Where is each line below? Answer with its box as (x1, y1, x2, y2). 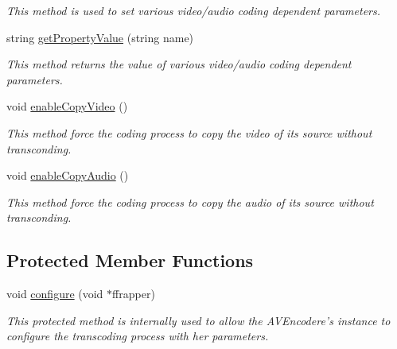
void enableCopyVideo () (6, 98, 128, 114)
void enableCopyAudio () (6, 167, 129, 184)
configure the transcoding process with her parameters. (6, 328, 269, 344)
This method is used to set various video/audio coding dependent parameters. (6, 2, 381, 18)
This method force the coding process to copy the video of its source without (6, 124, 372, 141)
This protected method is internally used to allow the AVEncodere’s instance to (6, 312, 391, 328)
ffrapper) (112, 285, 155, 302)
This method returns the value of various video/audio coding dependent (6, 56, 352, 72)
